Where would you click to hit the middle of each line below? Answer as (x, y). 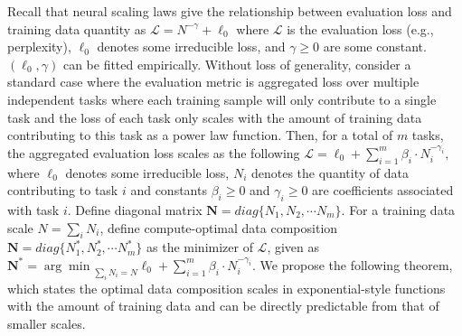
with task (33, 209)
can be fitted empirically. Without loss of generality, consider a (237, 64)
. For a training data (398, 209)
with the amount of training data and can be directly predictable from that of (223, 306)
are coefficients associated (383, 190)
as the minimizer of (200, 247)
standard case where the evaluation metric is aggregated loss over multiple (213, 82)
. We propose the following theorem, (353, 264)
